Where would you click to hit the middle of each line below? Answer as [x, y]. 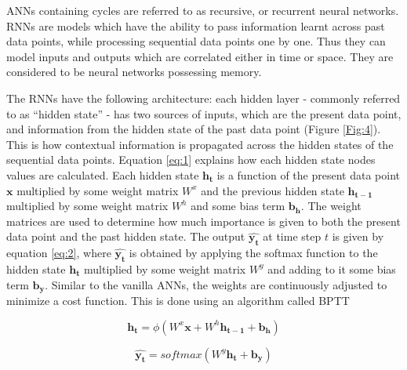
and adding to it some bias [332, 268]
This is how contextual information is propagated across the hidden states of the [200, 144]
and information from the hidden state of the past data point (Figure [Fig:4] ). [194, 129]
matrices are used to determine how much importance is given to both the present [203, 221]
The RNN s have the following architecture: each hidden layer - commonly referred [203, 98]
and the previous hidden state [273, 190]
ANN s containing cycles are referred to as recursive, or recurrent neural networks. [203, 10]
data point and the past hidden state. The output [126, 236]
